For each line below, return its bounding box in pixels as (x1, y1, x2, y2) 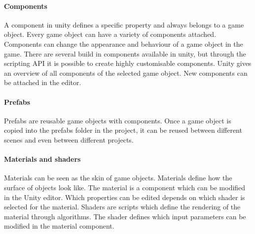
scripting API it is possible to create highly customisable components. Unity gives (4, 58, 252, 68)
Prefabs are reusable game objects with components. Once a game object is (4, 115, 231, 125)
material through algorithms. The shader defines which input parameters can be (4, 211, 246, 221)
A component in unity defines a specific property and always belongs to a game (4, 19, 244, 29)
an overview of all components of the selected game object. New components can (4, 67, 248, 78)
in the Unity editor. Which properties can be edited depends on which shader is (4, 192, 245, 202)
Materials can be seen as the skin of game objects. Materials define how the (4, 173, 232, 183)
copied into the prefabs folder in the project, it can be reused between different (4, 125, 242, 135)
